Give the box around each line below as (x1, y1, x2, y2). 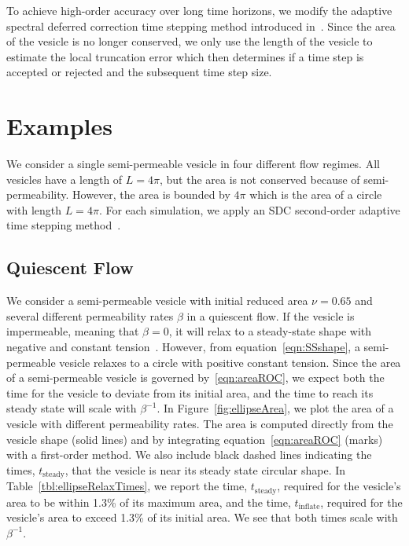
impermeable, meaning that (6, 323, 139, 339)
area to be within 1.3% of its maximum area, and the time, (6, 493, 291, 510)
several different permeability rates (6, 307, 174, 324)
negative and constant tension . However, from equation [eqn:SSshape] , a (6, 339, 360, 355)
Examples (6, 110, 112, 142)
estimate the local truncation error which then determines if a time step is (6, 48, 364, 64)
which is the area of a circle (249, 186, 382, 203)
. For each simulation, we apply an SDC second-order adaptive (98, 201, 400, 218)
